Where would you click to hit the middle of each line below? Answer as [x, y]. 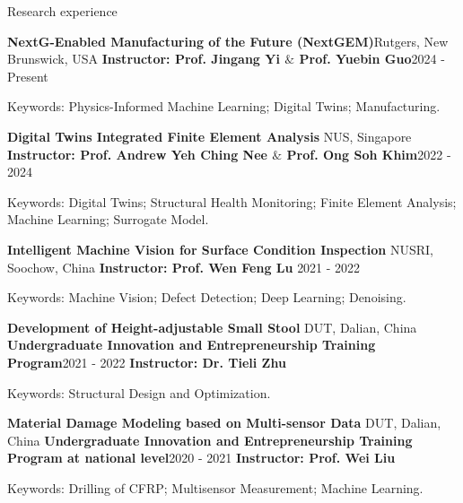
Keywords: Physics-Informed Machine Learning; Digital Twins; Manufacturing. [224, 106]
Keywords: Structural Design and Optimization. [139, 392]
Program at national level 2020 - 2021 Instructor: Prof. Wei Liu [201, 458]
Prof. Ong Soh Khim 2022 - [369, 154]
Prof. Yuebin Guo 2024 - [372, 59]
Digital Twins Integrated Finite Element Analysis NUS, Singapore [210, 136]
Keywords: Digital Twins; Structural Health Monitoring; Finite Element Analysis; [232, 201]
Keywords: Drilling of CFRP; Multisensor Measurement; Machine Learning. [215, 487]
